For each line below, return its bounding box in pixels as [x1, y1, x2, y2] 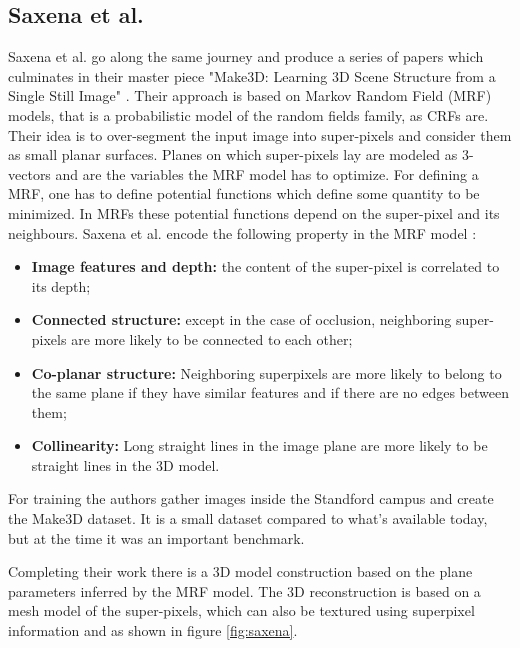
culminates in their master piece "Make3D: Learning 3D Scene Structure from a [8, 65, 496, 86]
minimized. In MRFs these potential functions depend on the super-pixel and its [8, 202, 500, 223]
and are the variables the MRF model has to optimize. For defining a [55, 163, 479, 184]
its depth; [31, 275, 91, 296]
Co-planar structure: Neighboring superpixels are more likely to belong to [31, 362, 502, 383]
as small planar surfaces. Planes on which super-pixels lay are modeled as [8, 144, 458, 165]
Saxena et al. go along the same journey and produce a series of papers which [8, 46, 484, 67]
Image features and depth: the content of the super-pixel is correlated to [31, 256, 500, 277]
